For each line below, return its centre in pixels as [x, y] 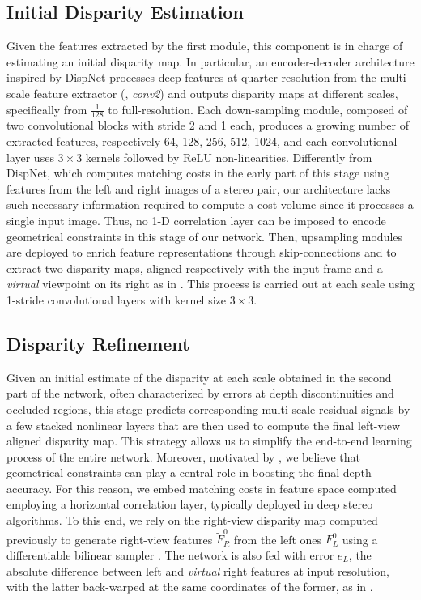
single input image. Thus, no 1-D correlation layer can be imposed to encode [196, 220]
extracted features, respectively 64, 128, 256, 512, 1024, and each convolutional [202, 141]
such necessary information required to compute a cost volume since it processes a [210, 204]
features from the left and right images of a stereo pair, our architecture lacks [199, 188]
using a [360, 539]
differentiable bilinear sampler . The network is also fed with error [170, 554]
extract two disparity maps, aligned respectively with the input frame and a [195, 268]
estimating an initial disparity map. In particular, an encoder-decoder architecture [210, 61]
